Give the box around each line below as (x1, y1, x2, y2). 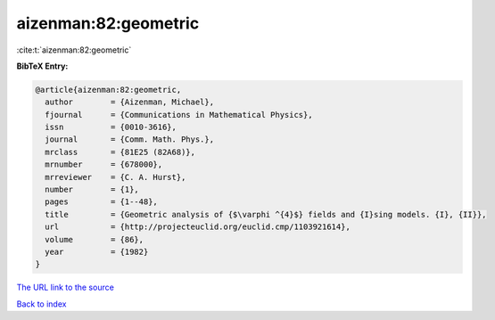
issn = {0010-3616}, (45, 122, 177, 133)
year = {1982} (45, 247, 149, 257)
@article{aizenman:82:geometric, (35, 85, 182, 94)
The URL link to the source (16, 282, 115, 293)
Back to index (16, 299, 67, 309)
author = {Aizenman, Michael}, (45, 97, 214, 107)
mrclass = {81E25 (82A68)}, (45, 147, 196, 157)
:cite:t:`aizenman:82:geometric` (16, 45, 132, 55)
